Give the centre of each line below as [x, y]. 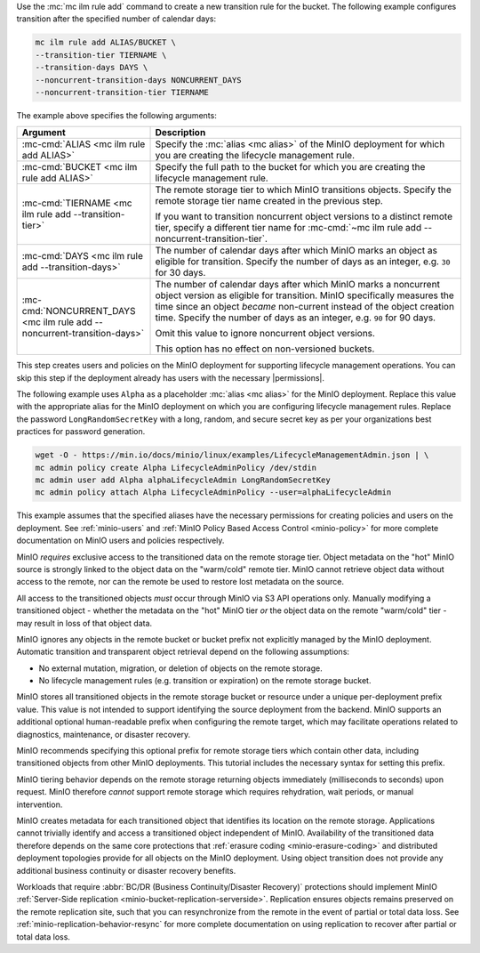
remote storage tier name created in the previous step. [269, 201]
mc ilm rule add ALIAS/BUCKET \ [106, 43]
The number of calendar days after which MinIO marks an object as [296, 251]
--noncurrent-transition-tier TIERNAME [122, 92]
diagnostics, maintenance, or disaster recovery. [104, 734]
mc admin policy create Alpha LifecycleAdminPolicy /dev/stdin [176, 468]
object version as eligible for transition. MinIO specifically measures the [305, 295]
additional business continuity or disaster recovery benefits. [126, 870]
